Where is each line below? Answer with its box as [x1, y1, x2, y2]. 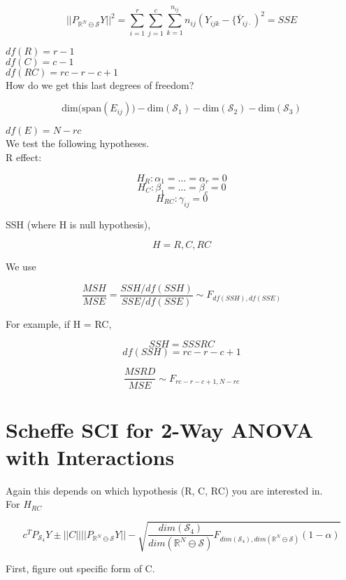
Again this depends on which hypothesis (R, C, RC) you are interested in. [6, 483, 323, 497]
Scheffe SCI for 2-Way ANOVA [6, 415, 314, 443]
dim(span [62, 104, 102, 114]
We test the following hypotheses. [6, 136, 150, 151]
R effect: [6, 149, 42, 164]
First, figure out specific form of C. [6, 560, 155, 575]
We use [6, 259, 36, 274]
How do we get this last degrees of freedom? [6, 77, 194, 92]
